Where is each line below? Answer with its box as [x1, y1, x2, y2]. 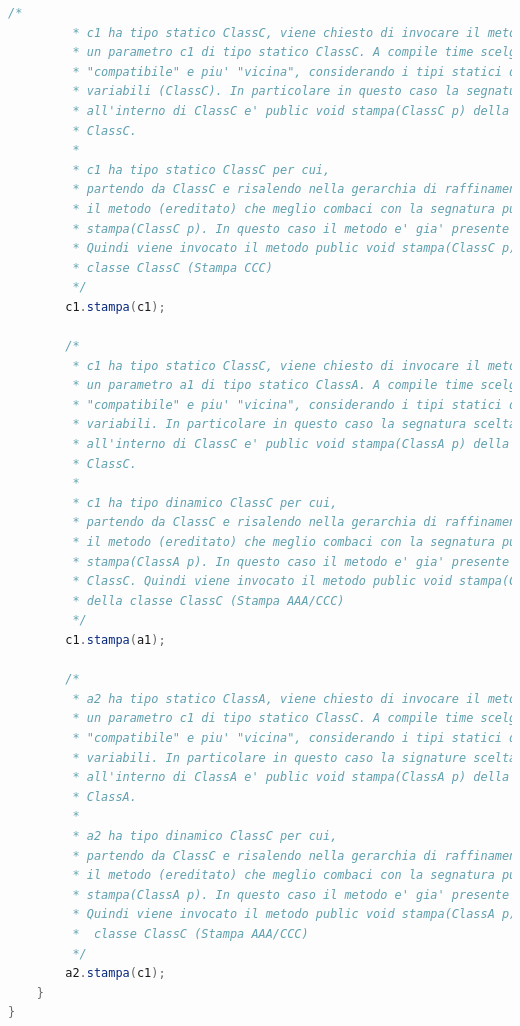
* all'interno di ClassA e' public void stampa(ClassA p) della [72, 770, 510, 785]
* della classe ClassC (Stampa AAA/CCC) [72, 593, 345, 608]
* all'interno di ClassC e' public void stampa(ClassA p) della [72, 437, 510, 452]
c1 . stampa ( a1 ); [65, 633, 166, 647]
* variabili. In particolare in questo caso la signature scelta [72, 750, 517, 765]
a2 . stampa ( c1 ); [65, 966, 166, 981]
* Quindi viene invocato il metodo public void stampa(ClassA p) [72, 907, 517, 922]
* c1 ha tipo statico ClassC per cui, [72, 162, 331, 177]
